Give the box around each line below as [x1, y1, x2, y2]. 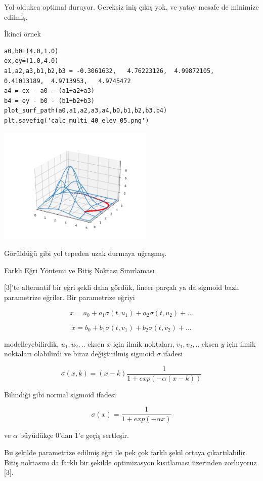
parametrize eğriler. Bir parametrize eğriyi [4, 291, 135, 302]
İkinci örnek [4, 28, 41, 39]
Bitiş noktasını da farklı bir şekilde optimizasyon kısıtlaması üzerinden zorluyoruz [4, 457, 257, 467]
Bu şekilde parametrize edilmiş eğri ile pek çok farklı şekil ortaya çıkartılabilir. [4, 447, 247, 457]
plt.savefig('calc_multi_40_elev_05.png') [4, 117, 149, 124]
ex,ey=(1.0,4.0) [4, 57, 59, 65]
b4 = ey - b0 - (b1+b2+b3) [4, 97, 95, 104]
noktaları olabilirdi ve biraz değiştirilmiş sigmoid [4, 348, 155, 359]
